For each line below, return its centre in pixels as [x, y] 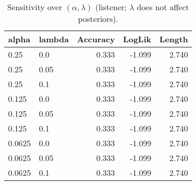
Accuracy [96, 39]
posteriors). [98, 19]
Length [174, 39]
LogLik [137, 39]
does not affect [163, 7]
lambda [54, 39]
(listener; [111, 7]
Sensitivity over [35, 7]
